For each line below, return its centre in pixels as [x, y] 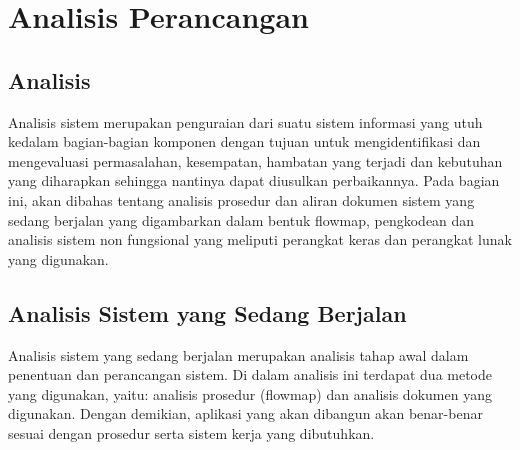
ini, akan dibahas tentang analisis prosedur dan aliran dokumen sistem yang [241, 199]
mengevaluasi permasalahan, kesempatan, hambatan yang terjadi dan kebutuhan [255, 160]
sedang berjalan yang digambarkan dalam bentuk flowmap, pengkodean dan [241, 219]
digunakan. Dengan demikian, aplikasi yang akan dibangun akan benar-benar [245, 413]
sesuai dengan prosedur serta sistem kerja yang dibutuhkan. [191, 432]
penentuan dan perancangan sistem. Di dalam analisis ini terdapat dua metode [250, 374]
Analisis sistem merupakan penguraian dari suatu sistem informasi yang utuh [245, 121]
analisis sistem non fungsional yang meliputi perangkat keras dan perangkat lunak [260, 239]
